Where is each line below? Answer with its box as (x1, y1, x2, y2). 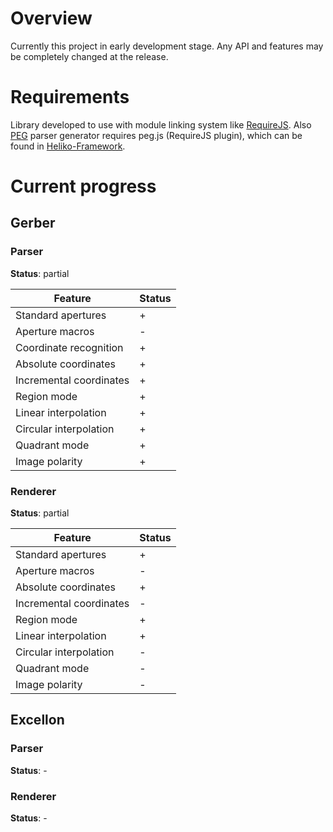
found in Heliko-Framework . (10, 140, 126, 152)
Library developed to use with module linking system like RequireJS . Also (10, 118, 312, 131)
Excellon (10, 712, 65, 729)
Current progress (10, 175, 157, 198)
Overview (10, 7, 93, 30)
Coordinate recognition (15, 340, 124, 354)
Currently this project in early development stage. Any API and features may (10, 40, 324, 52)
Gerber (10, 215, 56, 232)
